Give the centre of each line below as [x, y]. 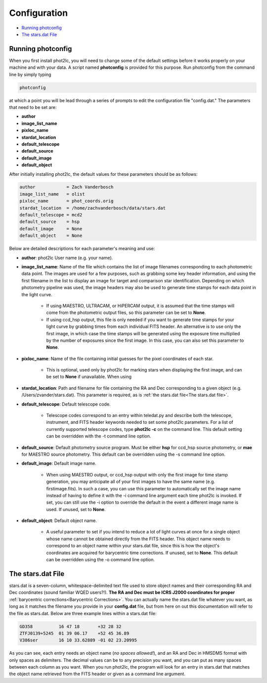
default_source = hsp [50, 222]
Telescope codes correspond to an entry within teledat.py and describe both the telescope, [139, 416]
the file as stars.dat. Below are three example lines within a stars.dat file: [83, 613]
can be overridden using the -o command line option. [101, 560]
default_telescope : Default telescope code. [66, 404]
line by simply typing [30, 74]
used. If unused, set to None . [76, 509]
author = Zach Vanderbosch [67, 187]
